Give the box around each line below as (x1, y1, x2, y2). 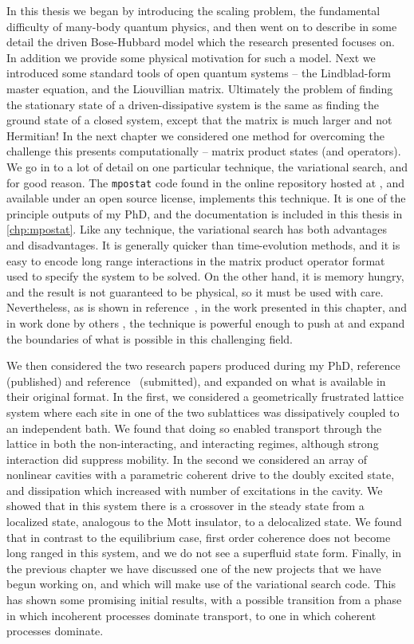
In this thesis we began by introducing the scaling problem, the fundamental (6, 2, 380, 18)
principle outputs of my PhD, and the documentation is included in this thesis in (6, 205, 403, 222)
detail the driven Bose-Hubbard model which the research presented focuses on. (6, 33, 395, 50)
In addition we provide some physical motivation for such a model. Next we (6, 49, 376, 65)
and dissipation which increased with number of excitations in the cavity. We (6, 481, 383, 498)
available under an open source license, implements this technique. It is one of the (6, 190, 406, 206)
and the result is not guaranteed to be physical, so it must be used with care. (6, 283, 384, 300)
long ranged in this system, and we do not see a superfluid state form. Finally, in (6, 544, 402, 561)
